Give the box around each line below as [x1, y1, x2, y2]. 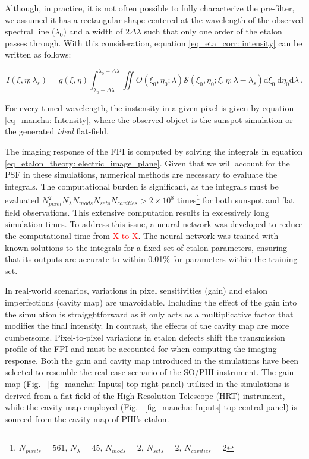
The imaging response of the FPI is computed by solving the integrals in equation [5, 145, 303, 157]
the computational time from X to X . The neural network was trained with [5, 229, 279, 241]
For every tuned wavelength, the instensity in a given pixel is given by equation [5, 102, 294, 114]
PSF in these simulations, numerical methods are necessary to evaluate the [5, 168, 278, 181]
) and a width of [63, 25, 123, 37]
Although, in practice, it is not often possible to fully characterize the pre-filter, [5, 2, 295, 14]
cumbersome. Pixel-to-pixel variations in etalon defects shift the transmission [5, 331, 285, 343]
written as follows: [5, 48, 71, 61]
